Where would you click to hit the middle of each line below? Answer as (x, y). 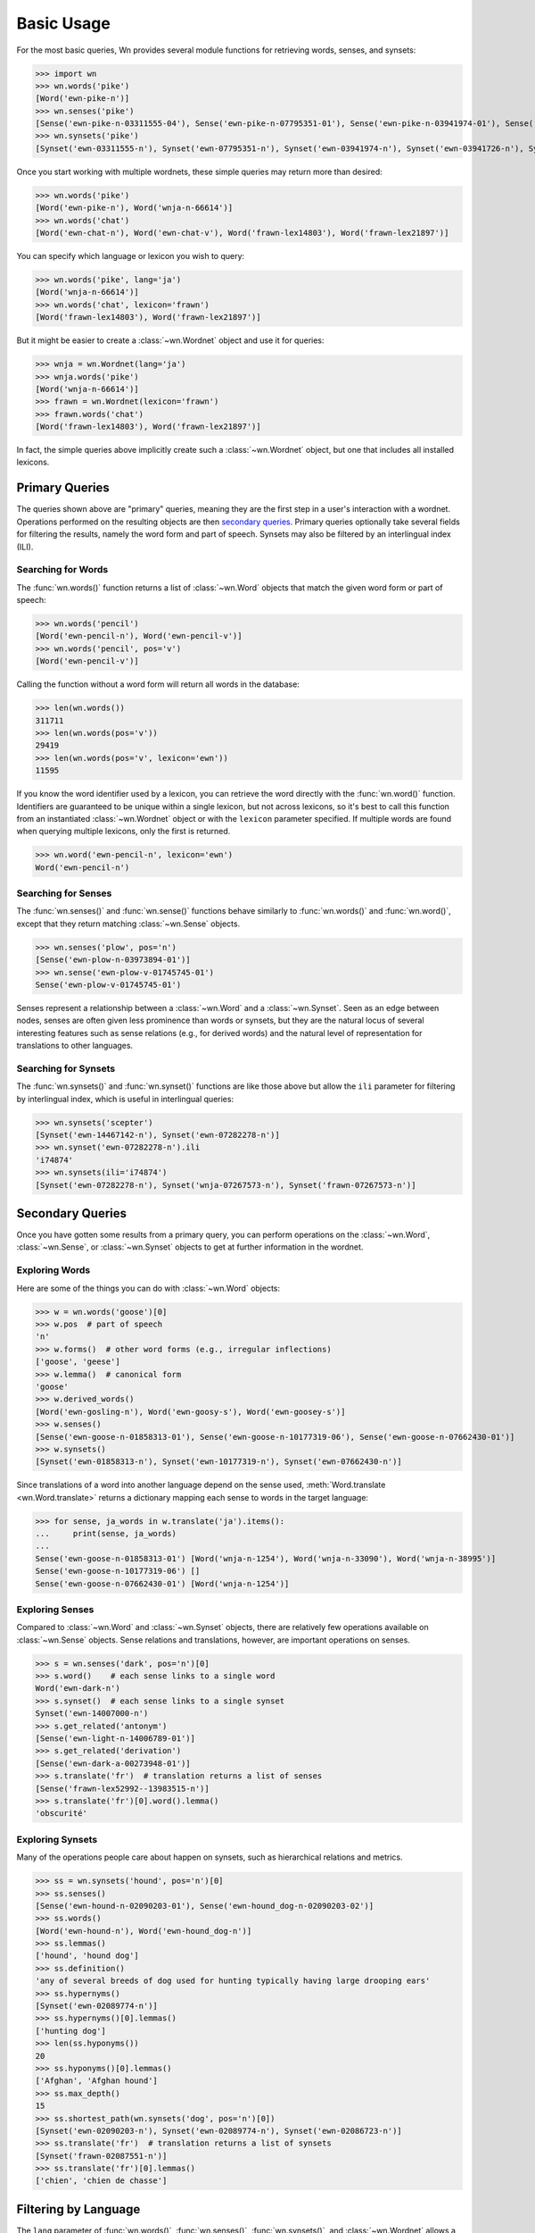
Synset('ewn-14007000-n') (92, 1714)
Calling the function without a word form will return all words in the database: (158, 684)
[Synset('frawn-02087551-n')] (101, 2156)
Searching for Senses (64, 893)
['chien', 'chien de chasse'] (101, 2181)
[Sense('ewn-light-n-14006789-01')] (115, 1739)
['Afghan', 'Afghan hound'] (96, 2081)
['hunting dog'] (71, 2031)
